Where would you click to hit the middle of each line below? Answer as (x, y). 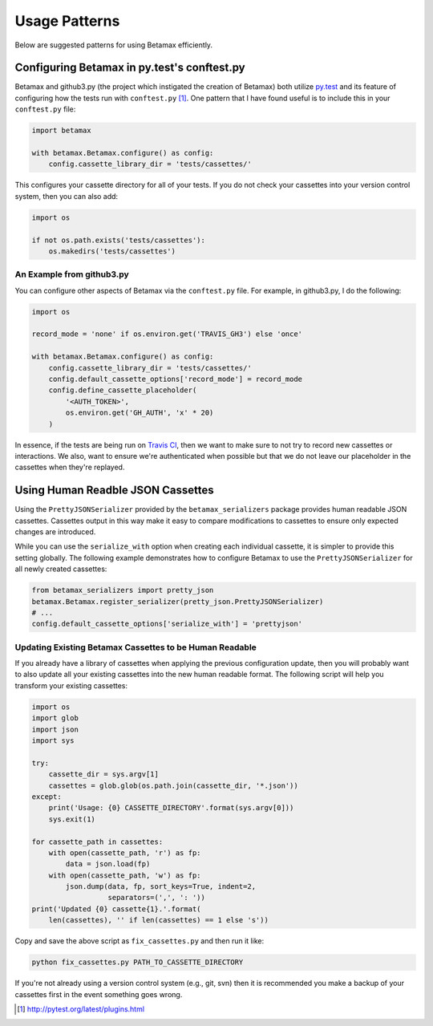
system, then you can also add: (67, 196)
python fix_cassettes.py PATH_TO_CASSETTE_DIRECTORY (138, 962)
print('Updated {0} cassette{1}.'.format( (116, 909)
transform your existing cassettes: (71, 685)
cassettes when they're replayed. (70, 467)
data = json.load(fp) (108, 864)
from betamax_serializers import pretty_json (123, 590)
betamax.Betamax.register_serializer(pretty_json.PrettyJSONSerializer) (178, 601)
